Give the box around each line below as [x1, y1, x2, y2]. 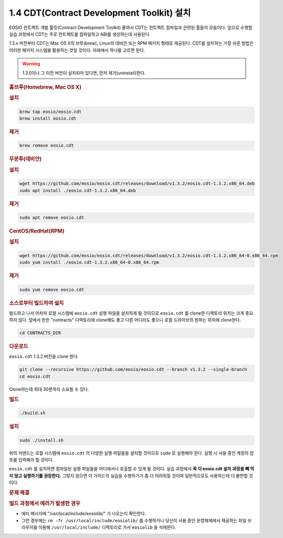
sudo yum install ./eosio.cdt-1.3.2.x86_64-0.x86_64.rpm [19, 260, 159, 265]
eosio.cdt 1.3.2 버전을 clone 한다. [9, 353, 79, 359]
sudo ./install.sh [19, 437, 64, 443]
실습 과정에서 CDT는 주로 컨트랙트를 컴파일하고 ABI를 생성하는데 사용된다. [9, 31, 151, 37]
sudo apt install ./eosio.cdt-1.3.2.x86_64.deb [19, 188, 136, 193]
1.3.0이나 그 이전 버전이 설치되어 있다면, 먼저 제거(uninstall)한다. [22, 70, 146, 76]
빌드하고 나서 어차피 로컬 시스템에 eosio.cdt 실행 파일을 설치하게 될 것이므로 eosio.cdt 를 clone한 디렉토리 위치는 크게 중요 [9, 310, 254, 316]
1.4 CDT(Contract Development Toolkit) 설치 [9, 7, 191, 18]
